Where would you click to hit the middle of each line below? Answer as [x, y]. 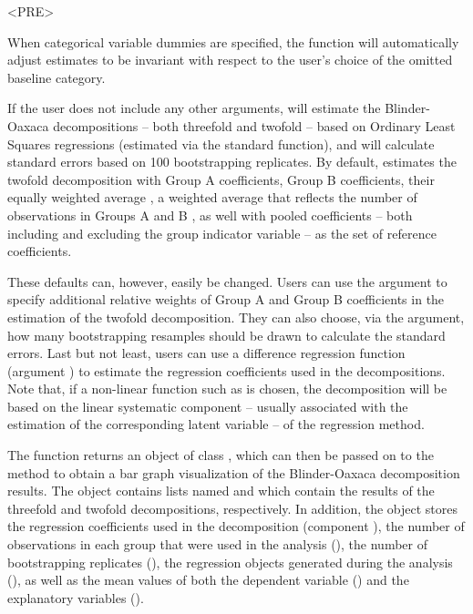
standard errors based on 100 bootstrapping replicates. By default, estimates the [232, 162]
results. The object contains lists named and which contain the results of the [221, 491]
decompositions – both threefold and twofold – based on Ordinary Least [254, 125]
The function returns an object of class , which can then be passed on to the [221, 455]
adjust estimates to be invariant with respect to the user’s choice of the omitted [230, 60]
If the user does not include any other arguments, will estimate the [194, 108]
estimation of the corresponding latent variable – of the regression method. [216, 424]
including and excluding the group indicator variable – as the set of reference [222, 233]
